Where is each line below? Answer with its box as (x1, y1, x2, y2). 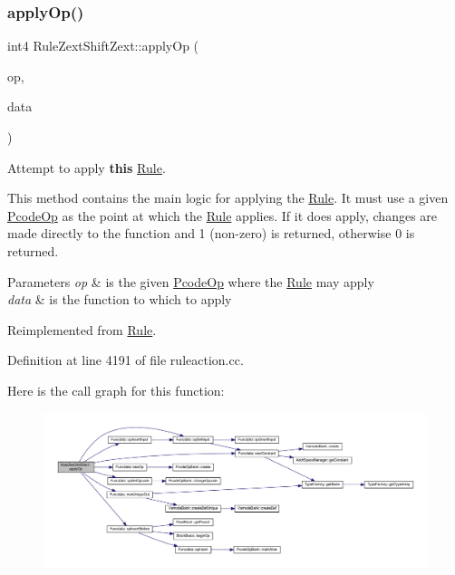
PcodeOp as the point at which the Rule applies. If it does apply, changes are (7, 206, 438, 225)
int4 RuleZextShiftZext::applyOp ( (7, 36, 199, 55)
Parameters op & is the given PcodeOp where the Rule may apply (7, 272, 374, 291)
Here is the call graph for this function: (7, 380, 225, 399)
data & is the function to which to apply (7, 290, 232, 309)
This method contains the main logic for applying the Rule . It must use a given (7, 188, 449, 207)
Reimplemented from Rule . (7, 320, 157, 339)
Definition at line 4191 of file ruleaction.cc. (7, 350, 244, 369)
